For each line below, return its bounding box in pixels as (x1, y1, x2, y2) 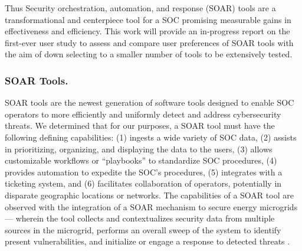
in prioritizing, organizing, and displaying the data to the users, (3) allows (5, 142, 273, 155)
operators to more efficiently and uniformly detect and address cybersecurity (5, 107, 281, 120)
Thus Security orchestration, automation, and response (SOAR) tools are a (5, 2, 276, 14)
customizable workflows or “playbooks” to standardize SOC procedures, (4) (5, 154, 277, 167)
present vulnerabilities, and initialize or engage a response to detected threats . (5, 235, 290, 247)
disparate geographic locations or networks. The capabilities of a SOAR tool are (5, 188, 294, 201)
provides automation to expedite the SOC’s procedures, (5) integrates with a (5, 165, 283, 178)
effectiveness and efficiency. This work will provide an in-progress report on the (5, 25, 290, 37)
